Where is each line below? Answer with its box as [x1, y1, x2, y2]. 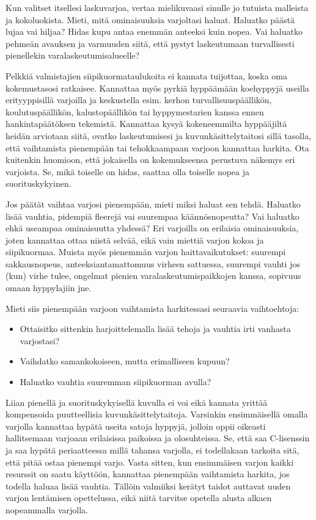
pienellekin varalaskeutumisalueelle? [6, 49, 140, 62]
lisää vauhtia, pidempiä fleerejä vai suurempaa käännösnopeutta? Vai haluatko [6, 209, 299, 222]
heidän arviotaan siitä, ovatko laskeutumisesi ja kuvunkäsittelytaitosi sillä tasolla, [6, 129, 312, 142]
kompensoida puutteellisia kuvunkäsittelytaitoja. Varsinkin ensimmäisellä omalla [6, 408, 308, 421]
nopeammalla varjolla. [6, 503, 89, 516]
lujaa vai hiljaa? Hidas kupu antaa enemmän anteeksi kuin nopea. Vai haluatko [6, 25, 303, 38]
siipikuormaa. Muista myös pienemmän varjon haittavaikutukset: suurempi [6, 245, 286, 258]
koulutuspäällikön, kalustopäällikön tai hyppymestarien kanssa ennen [6, 105, 264, 118]
